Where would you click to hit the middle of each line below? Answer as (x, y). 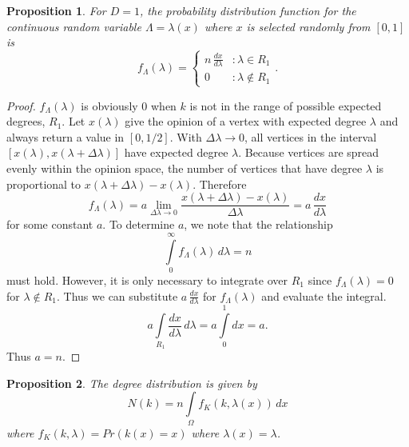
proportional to (44, 184)
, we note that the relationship (258, 224)
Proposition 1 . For (56, 10)
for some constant (50, 224)
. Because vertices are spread (309, 152)
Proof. (21, 105)
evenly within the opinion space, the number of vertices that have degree (185, 168)
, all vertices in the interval (311, 136)
